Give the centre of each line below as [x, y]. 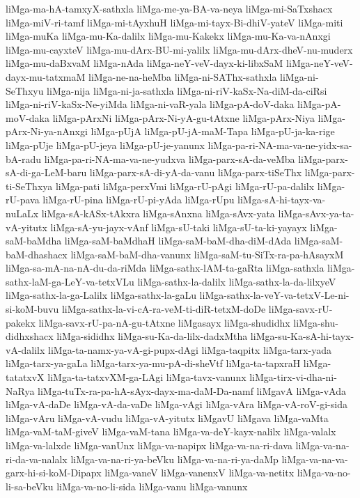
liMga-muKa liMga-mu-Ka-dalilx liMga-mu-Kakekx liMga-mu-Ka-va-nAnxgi [168, 36]
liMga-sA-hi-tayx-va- [282, 200]
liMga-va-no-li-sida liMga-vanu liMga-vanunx [152, 486]
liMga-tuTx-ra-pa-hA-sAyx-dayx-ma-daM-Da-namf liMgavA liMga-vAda [192, 390]
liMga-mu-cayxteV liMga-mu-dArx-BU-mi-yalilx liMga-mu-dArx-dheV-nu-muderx [179, 49]
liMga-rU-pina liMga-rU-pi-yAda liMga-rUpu [139, 200]
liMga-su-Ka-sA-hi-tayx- [302, 336]
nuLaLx [22, 213]
